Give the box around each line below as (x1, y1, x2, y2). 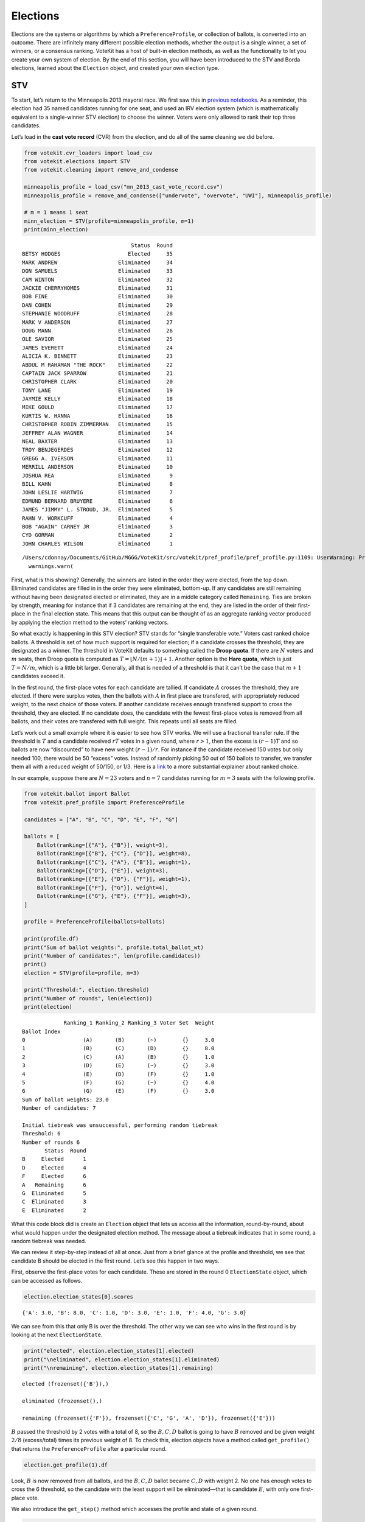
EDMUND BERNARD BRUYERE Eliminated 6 (22, 497, 173, 505)
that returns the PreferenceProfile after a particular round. (11, 1445, 167, 1452)
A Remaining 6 (22, 1181, 86, 1188)
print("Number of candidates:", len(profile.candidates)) (24, 952, 201, 959)
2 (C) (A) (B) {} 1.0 (22, 1053, 215, 1061)
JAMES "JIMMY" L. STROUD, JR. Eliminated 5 (22, 506, 173, 513)
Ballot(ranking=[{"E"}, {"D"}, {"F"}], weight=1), (36, 875, 191, 883)
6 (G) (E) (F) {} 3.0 (22, 1087, 215, 1095)
